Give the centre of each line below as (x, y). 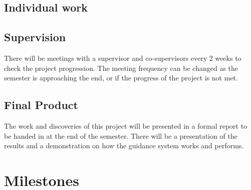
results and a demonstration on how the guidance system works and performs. (124, 146)
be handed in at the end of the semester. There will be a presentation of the (121, 135)
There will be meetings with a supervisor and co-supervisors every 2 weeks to (123, 58)
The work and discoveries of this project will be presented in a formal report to (126, 125)
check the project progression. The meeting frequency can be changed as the (121, 68)
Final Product (41, 105)
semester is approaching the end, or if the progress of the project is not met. (121, 78)
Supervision (35, 37)
